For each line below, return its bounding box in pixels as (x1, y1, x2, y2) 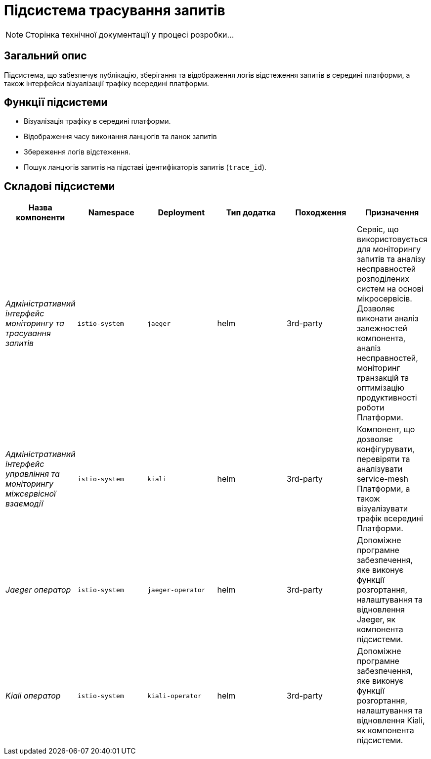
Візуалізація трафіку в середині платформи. (24, 117, 171, 126)
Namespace (88, 207, 134, 218)
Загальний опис (4, 50, 87, 62)
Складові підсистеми (4, 180, 115, 193)
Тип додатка (226, 207, 276, 218)
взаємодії (5, 499, 43, 509)
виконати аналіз (356, 313, 419, 324)
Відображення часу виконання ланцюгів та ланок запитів (24, 132, 217, 141)
